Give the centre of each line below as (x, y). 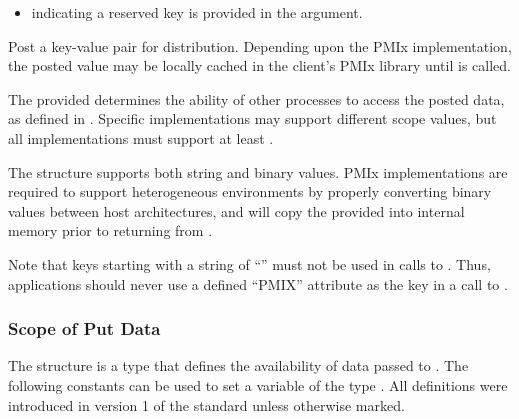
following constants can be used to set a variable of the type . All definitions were (258, 384)
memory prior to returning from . (110, 230)
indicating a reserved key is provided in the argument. (197, 12)
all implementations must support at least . (141, 137)
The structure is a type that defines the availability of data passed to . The (238, 365)
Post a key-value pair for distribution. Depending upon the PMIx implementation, (260, 45)
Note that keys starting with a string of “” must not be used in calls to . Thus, (249, 263)
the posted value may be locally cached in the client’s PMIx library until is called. (259, 65)
